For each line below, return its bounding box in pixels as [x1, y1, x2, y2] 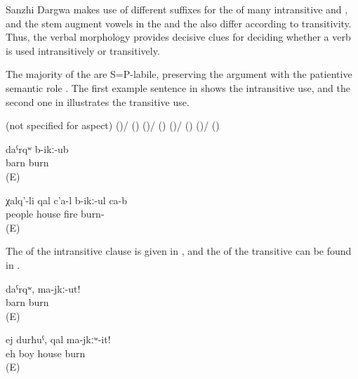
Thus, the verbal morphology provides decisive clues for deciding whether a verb [6, 29, 351, 44]
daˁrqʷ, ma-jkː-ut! [6, 281, 81, 295]
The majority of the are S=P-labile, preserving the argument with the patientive [6, 67, 352, 81]
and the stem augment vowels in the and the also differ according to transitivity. [6, 15, 352, 30]
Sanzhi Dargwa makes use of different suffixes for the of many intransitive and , [6, 2, 348, 16]
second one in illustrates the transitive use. [6, 94, 190, 109]
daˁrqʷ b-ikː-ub [6, 141, 69, 156]
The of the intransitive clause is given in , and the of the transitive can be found [6, 244, 352, 258]
